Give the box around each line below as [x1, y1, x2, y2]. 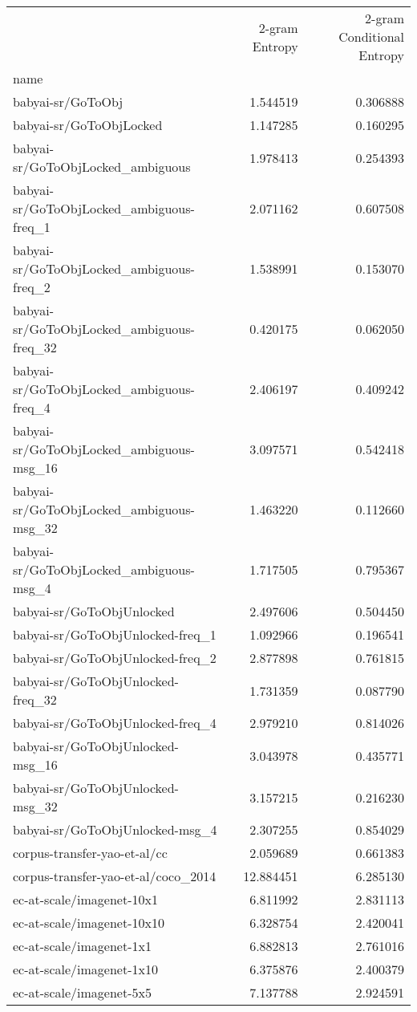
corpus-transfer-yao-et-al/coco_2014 [13, 867, 217, 885]
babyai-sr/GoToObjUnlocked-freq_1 [13, 625, 217, 644]
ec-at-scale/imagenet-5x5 [13, 983, 152, 1002]
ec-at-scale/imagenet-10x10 [13, 913, 164, 932]
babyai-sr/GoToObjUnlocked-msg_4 [13, 820, 217, 839]
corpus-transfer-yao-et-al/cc [13, 843, 168, 862]
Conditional [338, 27, 404, 46]
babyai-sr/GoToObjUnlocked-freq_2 [13, 648, 217, 667]
